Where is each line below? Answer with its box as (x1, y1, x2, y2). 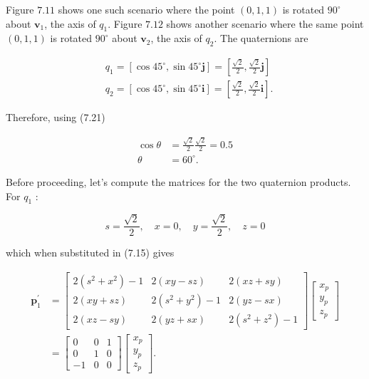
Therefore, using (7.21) (6, 110, 105, 125)
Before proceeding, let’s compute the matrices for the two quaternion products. (6, 174, 351, 189)
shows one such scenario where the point (58, 2, 235, 16)
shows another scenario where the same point (166, 16, 364, 31)
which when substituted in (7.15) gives (6, 245, 175, 260)
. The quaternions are (214, 31, 308, 46)
